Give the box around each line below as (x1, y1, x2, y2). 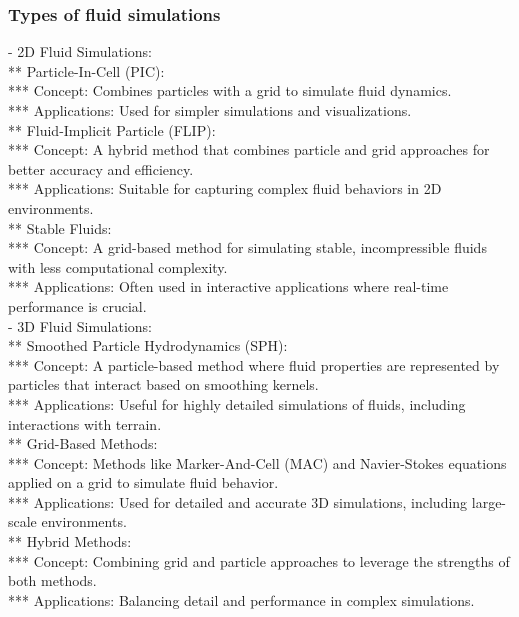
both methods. (8, 570, 97, 591)
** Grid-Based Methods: (8, 433, 158, 454)
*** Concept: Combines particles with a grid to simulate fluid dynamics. (8, 80, 452, 101)
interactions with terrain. (8, 413, 162, 434)
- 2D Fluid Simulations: (8, 41, 152, 62)
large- (471, 491, 507, 512)
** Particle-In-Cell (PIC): (8, 60, 165, 81)
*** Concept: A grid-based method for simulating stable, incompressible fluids (8, 237, 487, 258)
